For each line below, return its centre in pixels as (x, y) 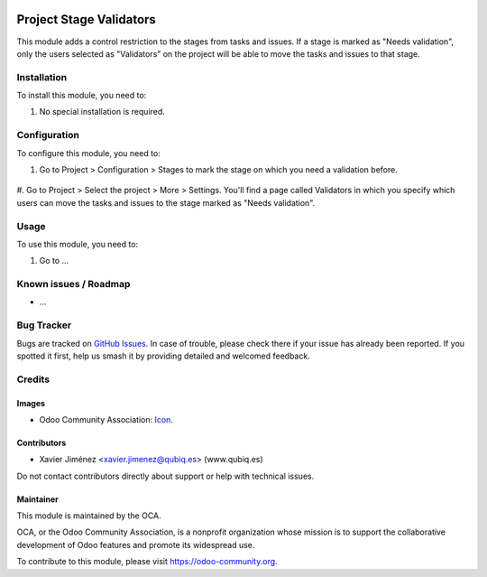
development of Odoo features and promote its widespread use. (136, 544)
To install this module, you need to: (82, 96)
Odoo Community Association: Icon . (106, 419)
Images (31, 403)
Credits (33, 379)
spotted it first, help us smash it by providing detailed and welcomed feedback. (163, 356)
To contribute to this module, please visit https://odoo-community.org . (147, 562)
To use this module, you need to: (78, 244)
